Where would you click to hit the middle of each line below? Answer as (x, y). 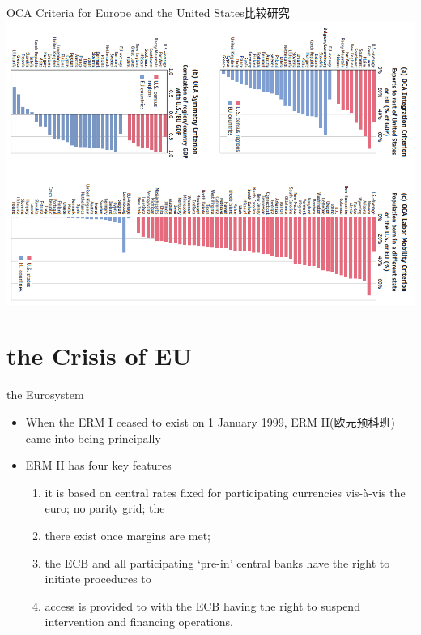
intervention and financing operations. (139, 622)
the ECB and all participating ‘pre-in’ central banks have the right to (217, 562)
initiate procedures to (98, 579)
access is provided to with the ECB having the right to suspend (202, 605)
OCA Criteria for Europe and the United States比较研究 (148, 12)
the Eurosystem (45, 395)
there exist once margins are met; (128, 535)
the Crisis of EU (100, 356)
